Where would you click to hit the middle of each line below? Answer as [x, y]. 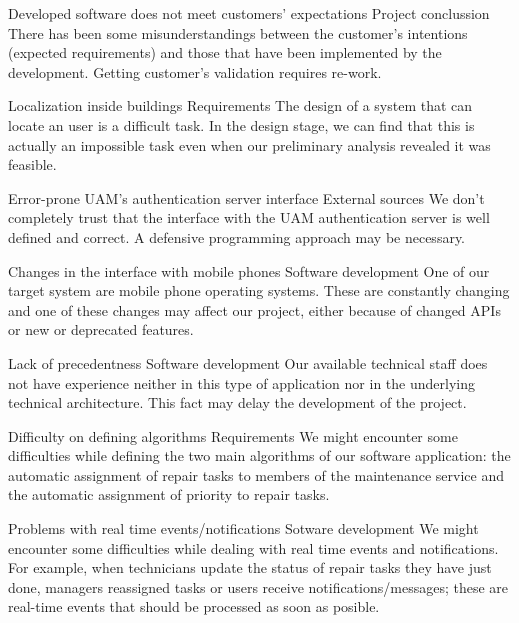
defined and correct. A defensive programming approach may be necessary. [237, 236]
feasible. [32, 164]
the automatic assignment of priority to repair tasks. [169, 494]
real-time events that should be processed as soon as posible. [194, 606]
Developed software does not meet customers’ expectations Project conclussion [249, 13]
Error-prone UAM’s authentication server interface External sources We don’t [246, 197]
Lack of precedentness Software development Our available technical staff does [248, 362]
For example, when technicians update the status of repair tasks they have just [250, 567]
